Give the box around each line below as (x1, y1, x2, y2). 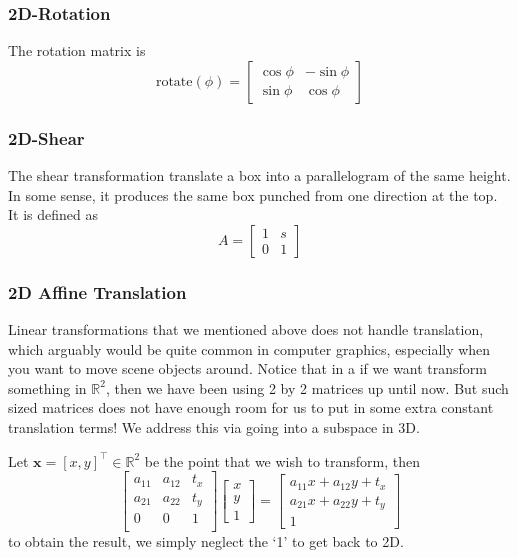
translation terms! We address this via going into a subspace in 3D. (8, 417, 420, 437)
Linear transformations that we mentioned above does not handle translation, (8, 319, 484, 340)
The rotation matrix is (8, 40, 146, 61)
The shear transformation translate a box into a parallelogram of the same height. (8, 165, 511, 186)
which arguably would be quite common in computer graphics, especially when (8, 338, 491, 359)
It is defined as (8, 204, 98, 225)
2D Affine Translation (8, 279, 187, 304)
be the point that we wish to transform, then (144, 450, 421, 471)
